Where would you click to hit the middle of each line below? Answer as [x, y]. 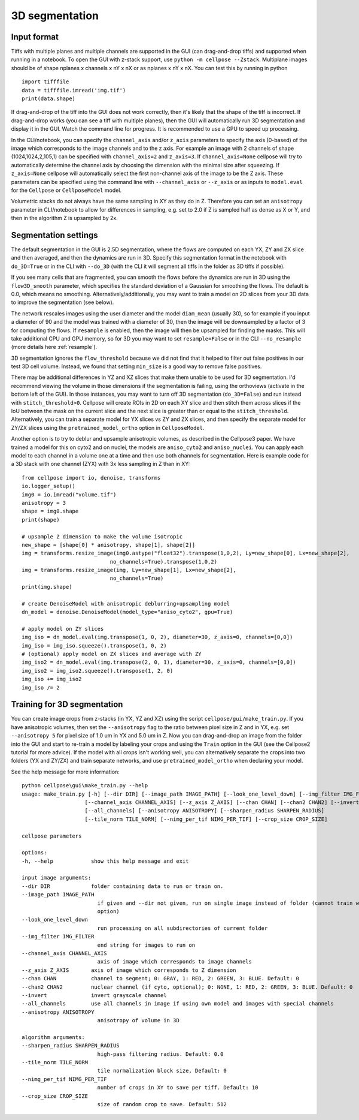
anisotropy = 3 [44, 503]
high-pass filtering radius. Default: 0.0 [160, 1054]
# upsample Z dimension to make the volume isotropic [102, 536]
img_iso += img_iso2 [52, 679]
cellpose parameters [52, 836]
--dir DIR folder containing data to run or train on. [123, 886]
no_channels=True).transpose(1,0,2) [164, 561]
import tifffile [45, 82]
